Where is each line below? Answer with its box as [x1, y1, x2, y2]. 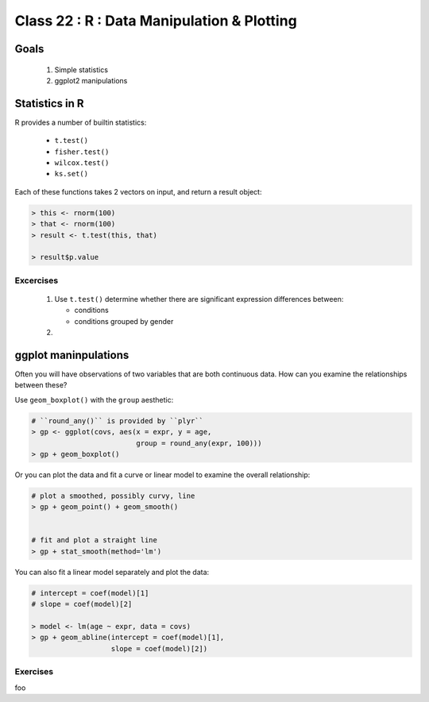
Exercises [14, 666, 54, 677]
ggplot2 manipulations [54, 75, 128, 85]
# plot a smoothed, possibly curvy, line [31, 491, 195, 500]
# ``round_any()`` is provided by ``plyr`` [31, 416, 204, 425]
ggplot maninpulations [14, 348, 129, 361]
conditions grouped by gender [74, 316, 174, 326]
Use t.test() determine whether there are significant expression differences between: [54, 294, 344, 303]
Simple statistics [54, 64, 109, 75]
